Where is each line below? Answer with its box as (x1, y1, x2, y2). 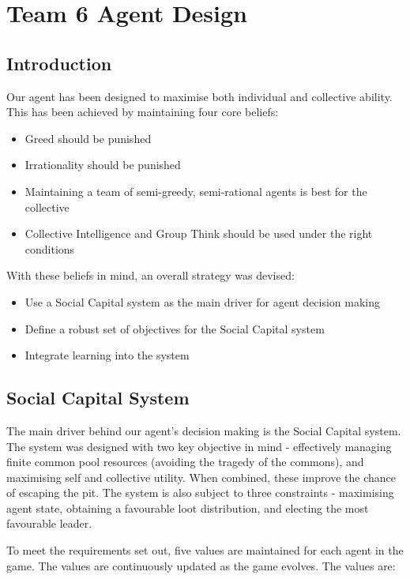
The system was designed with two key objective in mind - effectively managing (6, 438, 392, 454)
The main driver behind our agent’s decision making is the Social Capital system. (6, 422, 401, 438)
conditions (24, 240, 75, 257)
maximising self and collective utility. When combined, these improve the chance (6, 468, 396, 485)
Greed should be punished (24, 130, 152, 146)
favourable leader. (6, 515, 92, 532)
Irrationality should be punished (24, 156, 181, 173)
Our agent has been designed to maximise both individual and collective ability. (6, 88, 393, 104)
